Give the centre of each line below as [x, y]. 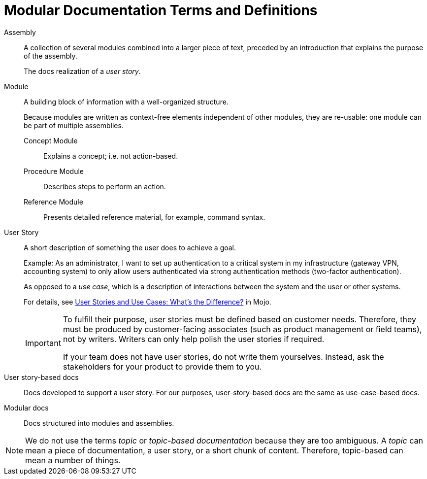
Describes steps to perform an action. [105, 186]
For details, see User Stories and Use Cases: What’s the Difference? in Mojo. [148, 302]
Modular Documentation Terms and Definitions [161, 10]
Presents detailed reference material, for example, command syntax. [154, 217]
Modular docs [26, 408]
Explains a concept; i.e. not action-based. [111, 156]
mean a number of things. [73, 460]
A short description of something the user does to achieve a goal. [130, 247]
